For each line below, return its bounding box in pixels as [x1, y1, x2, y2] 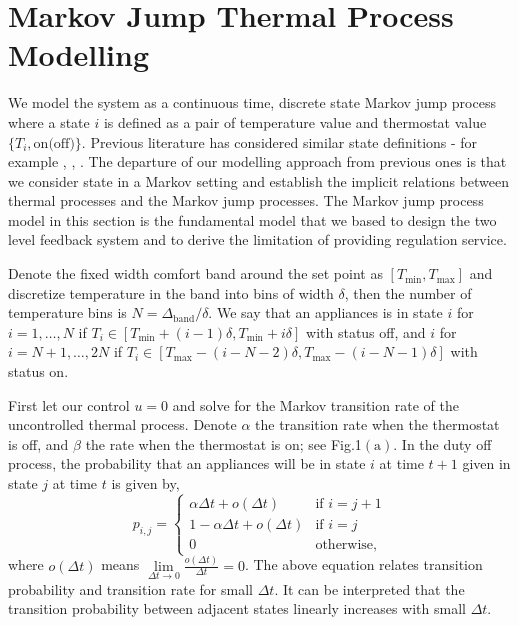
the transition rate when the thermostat [255, 414, 500, 435]
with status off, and [306, 321, 426, 342]
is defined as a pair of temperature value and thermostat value [103, 111, 487, 132]
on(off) [33, 136, 75, 151]
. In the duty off [393, 433, 492, 454]
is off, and [8, 433, 69, 454]
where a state [8, 111, 90, 132]
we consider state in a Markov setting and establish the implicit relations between [8, 170, 510, 191]
